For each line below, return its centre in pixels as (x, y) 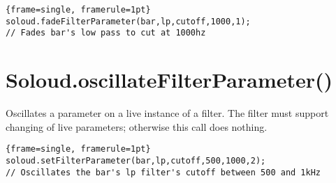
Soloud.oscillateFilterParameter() (169, 80)
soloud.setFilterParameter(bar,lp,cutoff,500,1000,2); (136, 160)
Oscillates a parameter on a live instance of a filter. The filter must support (167, 113)
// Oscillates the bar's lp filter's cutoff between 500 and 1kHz (163, 172)
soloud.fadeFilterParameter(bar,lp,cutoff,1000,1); (128, 21)
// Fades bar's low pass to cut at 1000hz (106, 33)
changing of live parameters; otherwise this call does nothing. (137, 126)
